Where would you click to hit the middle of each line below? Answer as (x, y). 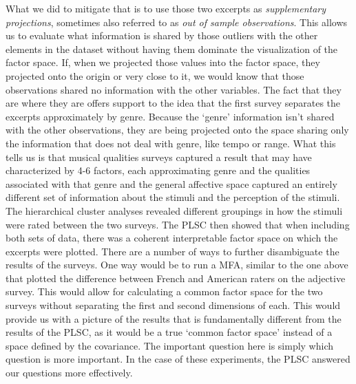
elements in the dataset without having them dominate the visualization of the (172, 49)
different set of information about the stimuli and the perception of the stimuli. (173, 197)
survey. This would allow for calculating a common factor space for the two (164, 291)
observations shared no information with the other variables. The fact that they (174, 89)
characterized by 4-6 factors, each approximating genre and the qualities (158, 170)
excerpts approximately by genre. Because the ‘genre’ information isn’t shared (170, 116)
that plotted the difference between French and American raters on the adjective (176, 278)
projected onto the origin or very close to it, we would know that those (155, 75)
